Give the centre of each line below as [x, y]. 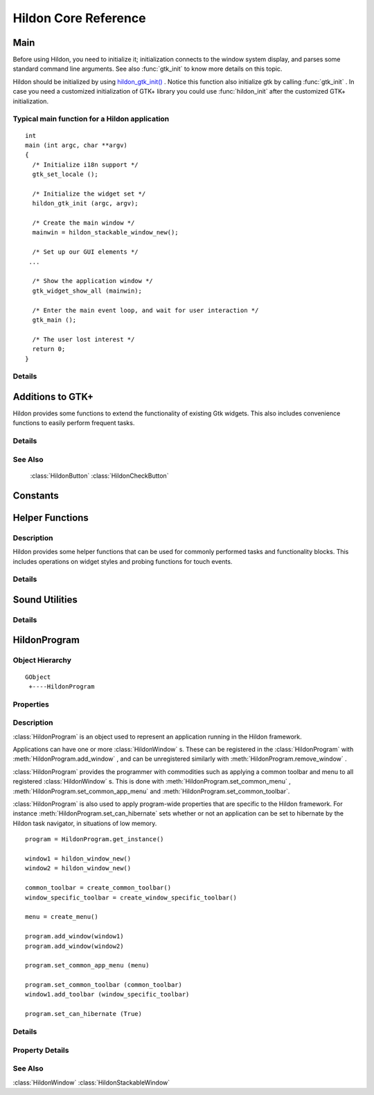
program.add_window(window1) [74, 937]
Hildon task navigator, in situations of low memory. [85, 823]
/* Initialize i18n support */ [85, 164]
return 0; [49, 349]
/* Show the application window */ [93, 281]
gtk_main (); [54, 320]
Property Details [41, 1050]
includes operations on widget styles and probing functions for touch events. [123, 561]
